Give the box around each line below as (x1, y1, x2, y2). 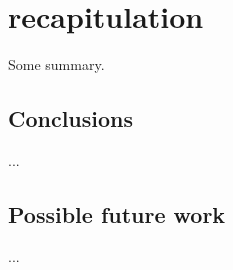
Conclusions (8, 103, 134, 134)
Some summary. (8, 54, 105, 75)
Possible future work (8, 198, 226, 229)
